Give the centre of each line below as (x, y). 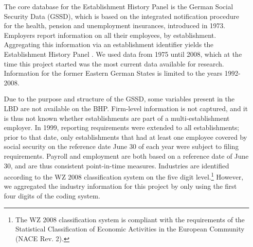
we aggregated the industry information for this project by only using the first (120, 186)
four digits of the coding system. (52, 195)
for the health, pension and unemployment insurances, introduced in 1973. (115, 25)
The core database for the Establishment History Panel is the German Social (118, 6)
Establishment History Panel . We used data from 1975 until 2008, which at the (123, 54)
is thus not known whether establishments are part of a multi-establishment (117, 118)
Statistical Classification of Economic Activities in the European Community (130, 229)
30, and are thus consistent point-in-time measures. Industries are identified (117, 165)
